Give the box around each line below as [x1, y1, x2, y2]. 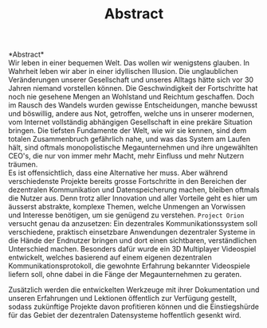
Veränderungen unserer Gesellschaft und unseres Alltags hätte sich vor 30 [8, 75, 253, 84]
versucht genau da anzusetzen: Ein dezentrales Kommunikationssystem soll [8, 219, 257, 228]
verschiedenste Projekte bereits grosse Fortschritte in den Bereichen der [8, 177, 247, 186]
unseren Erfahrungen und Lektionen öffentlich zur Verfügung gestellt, [8, 294, 238, 303]
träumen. [8, 160, 38, 170]
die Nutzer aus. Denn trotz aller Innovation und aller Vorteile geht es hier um [8, 193, 257, 203]
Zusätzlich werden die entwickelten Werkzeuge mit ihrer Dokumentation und [8, 285, 260, 295]
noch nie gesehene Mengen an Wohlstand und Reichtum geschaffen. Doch [8, 92, 255, 102]
